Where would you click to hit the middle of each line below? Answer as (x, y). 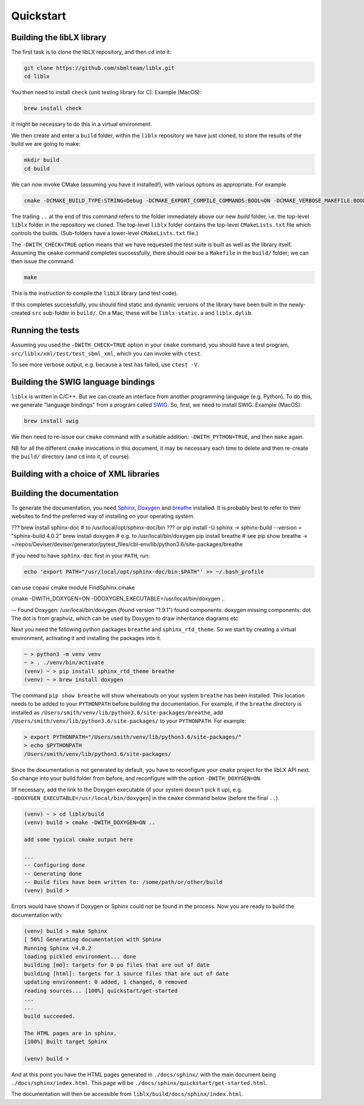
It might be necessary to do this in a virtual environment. (82, 124)
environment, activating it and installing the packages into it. (86, 638)
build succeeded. (50, 1016)
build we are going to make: (46, 144)
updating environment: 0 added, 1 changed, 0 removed (106, 982)
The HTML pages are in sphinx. (71, 1033)
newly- (297, 305)
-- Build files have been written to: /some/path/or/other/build (123, 882)
